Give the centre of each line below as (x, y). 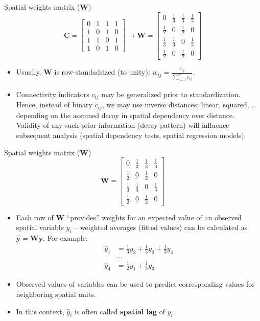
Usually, (29, 72)
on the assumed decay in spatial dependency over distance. (143, 115)
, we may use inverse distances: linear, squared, (175, 105)
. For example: (65, 238)
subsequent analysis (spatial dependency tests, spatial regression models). (131, 135)
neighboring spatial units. (56, 294)
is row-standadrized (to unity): (102, 72)
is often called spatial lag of (120, 311)
